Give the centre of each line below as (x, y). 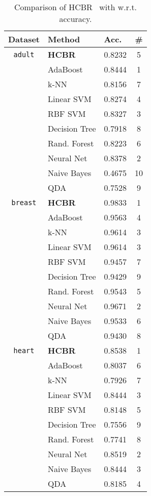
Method (64, 39)
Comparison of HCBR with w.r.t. (75, 7)
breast (24, 202)
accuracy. (75, 19)
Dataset (24, 39)
